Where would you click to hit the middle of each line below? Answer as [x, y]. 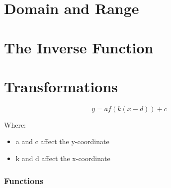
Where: [15, 124]
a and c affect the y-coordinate [62, 141]
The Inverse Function [79, 47]
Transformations [61, 86]
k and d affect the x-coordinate [63, 158]
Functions [24, 180]
